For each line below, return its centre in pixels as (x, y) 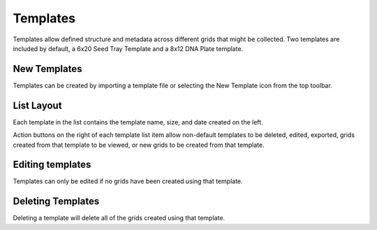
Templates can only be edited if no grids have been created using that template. (128, 181)
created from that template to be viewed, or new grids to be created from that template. (139, 145)
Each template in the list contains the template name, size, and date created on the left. (138, 122)
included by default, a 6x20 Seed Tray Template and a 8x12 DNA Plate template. (128, 48)
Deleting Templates (56, 202)
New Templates (47, 69)
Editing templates (52, 165)
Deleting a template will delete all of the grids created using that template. (119, 218)
